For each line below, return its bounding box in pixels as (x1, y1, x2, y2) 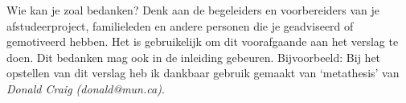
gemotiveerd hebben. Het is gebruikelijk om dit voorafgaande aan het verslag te (6, 33, 399, 50)
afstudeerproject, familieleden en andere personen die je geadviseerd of (6, 17, 354, 34)
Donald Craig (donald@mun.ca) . (6, 80, 165, 97)
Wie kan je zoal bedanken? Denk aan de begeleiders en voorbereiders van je (6, 2, 380, 18)
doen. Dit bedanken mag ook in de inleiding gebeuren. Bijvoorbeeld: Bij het (6, 48, 381, 65)
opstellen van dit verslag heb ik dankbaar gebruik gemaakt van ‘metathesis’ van (6, 64, 400, 81)
